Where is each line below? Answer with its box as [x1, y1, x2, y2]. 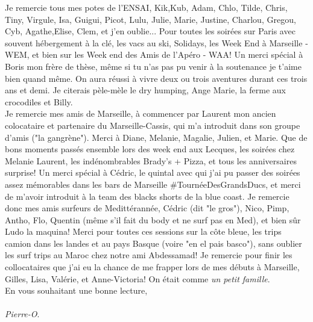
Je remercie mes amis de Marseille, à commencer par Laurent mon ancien [5, 107, 276, 120]
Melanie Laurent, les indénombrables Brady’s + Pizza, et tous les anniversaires [5, 154, 297, 167]
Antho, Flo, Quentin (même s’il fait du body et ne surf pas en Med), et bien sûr [5, 213, 301, 226]
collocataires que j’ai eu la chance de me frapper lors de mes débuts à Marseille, [5, 261, 300, 273]
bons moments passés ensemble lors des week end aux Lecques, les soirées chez [5, 143, 295, 155]
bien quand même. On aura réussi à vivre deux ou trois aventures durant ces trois [5, 72, 308, 84]
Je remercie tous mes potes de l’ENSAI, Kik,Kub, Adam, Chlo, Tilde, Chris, [5, 1, 288, 13]
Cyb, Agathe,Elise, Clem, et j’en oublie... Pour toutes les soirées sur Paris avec [5, 25, 296, 37]
